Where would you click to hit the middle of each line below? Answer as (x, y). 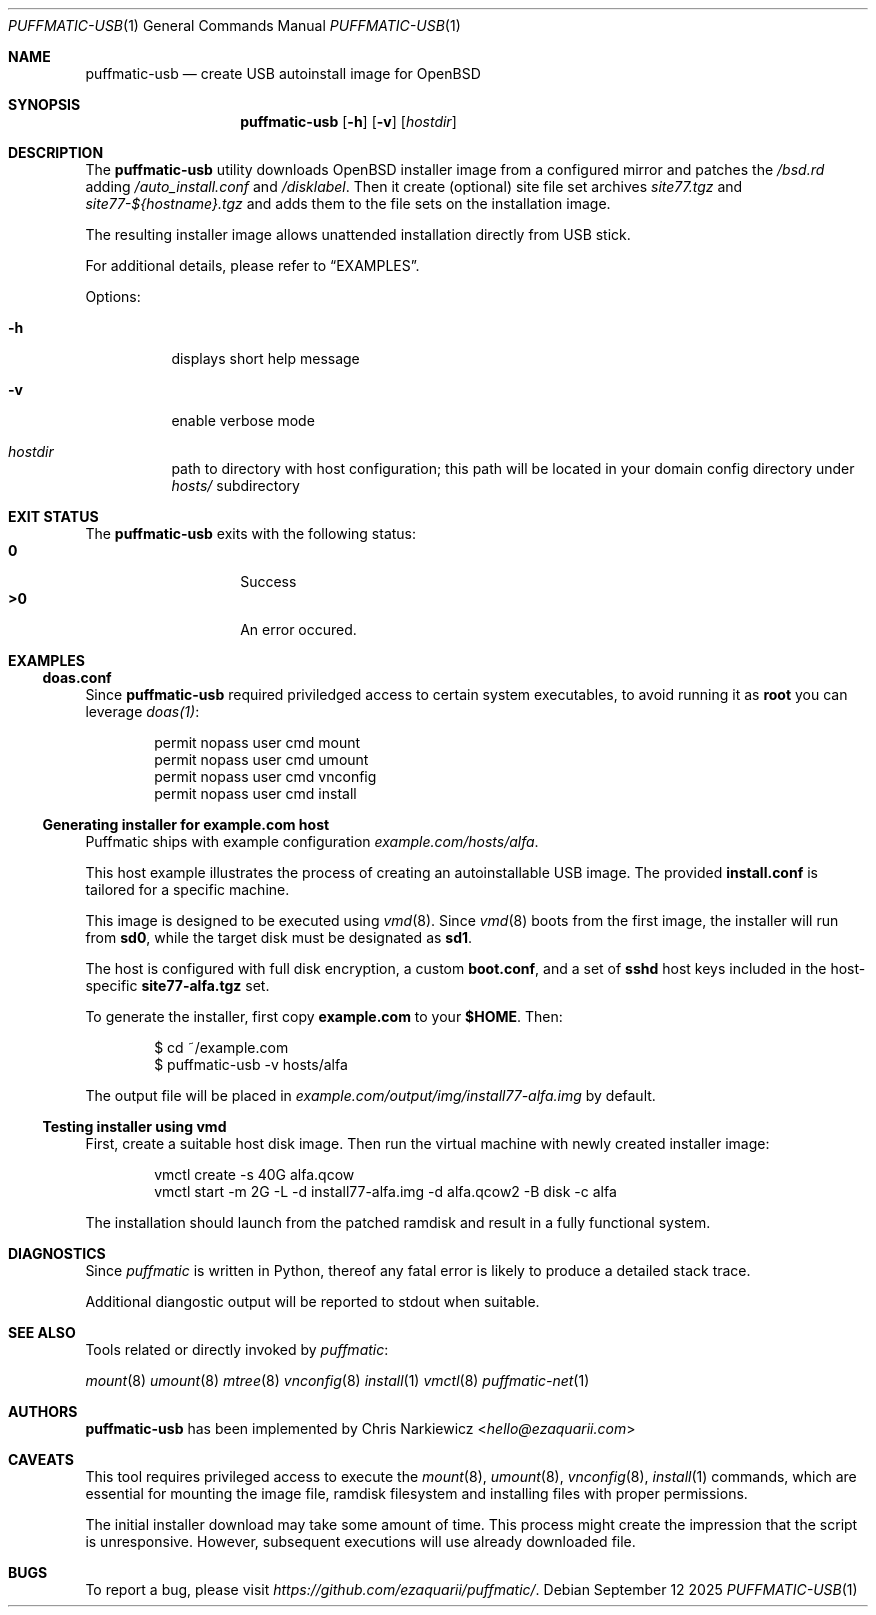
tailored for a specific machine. (187, 889)
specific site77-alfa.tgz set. (177, 985)
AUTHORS (43, 1411)
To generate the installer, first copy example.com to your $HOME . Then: (324, 1016)
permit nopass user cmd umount (261, 759)
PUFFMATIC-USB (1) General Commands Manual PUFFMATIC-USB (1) (234, 25)
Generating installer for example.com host (186, 824)
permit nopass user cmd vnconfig (265, 776)
